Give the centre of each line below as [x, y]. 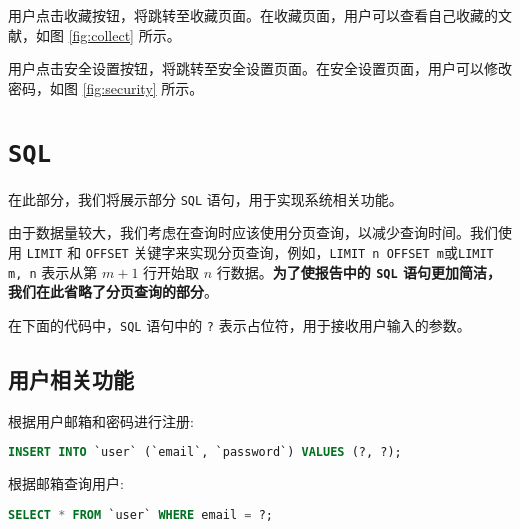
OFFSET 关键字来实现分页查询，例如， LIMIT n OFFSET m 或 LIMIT [289, 251]
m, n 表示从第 [53, 271]
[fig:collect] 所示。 [124, 34]
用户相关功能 [71, 378]
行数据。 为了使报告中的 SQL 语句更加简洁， [359, 271]
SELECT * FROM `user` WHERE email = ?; [140, 514]
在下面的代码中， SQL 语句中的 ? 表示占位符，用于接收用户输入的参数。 [239, 324]
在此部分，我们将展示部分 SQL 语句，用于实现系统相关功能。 [205, 198]
